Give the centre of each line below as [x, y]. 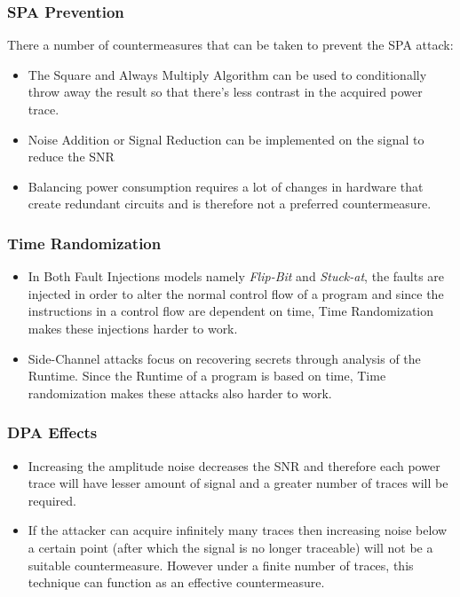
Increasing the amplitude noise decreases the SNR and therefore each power [234, 465]
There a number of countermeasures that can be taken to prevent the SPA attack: [230, 45]
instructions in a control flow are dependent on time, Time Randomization [231, 311]
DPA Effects [52, 432]
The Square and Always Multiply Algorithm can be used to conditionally [227, 74]
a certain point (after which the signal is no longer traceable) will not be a [230, 547]
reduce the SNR [71, 157]
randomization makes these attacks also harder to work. [180, 393]
